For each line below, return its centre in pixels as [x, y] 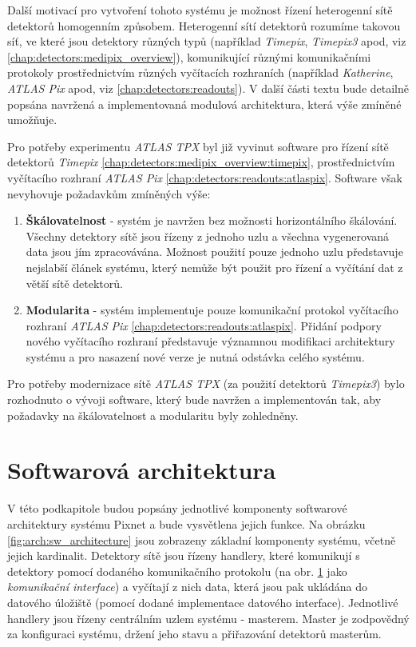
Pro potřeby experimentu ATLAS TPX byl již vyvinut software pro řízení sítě [198, 146]
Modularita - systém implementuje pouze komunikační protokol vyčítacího [212, 310]
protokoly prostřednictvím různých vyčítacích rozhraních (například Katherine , [200, 72]
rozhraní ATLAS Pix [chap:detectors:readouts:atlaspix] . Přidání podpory [204, 325]
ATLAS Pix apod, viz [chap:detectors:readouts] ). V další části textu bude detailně [208, 88]
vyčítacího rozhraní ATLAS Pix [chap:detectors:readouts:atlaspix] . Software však [205, 177]
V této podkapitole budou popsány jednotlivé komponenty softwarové [177, 508]
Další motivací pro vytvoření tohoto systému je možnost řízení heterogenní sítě [200, 10]
